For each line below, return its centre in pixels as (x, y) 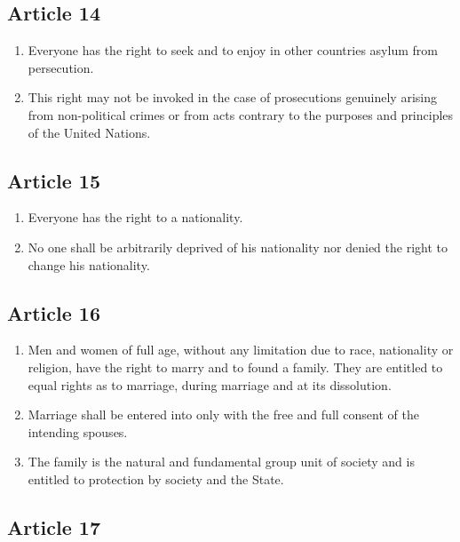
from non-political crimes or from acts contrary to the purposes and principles (241, 114)
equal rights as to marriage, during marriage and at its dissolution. (210, 384)
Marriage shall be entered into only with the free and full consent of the (223, 414)
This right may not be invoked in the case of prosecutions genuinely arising (232, 97)
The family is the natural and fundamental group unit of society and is (221, 462)
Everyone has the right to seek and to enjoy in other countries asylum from (233, 50)
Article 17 (54, 526)
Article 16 (54, 312)
